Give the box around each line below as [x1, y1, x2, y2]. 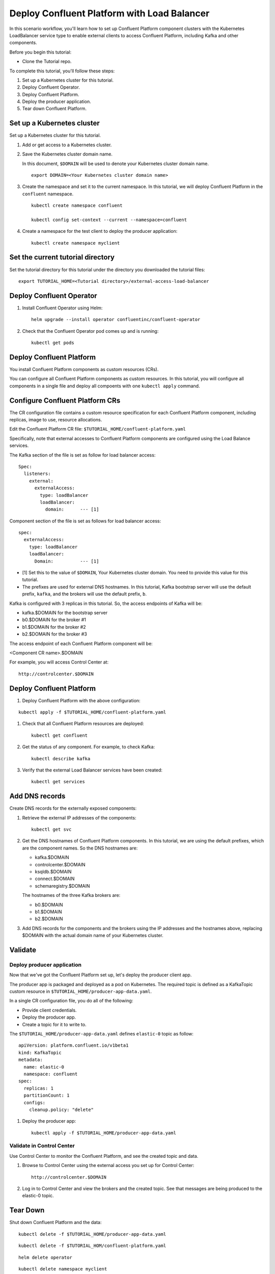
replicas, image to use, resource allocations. [9, 417, 102, 423]
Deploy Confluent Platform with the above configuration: [22, 697, 141, 703]
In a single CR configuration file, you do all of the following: [9, 998, 133, 1004]
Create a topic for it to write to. [22, 1021, 87, 1027]
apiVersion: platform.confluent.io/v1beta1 [18, 1043, 129, 1048]
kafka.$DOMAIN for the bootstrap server [22, 609, 108, 616]
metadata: [18, 1057, 43, 1063]
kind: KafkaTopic [18, 1050, 62, 1055]
